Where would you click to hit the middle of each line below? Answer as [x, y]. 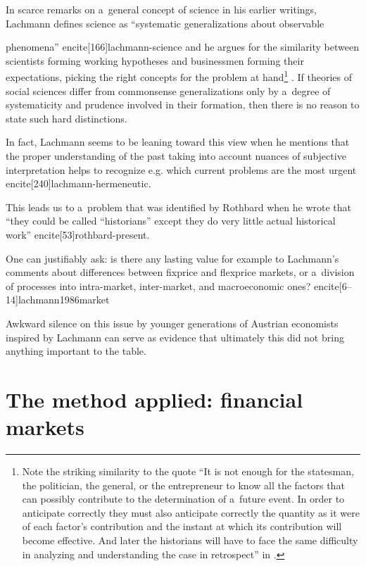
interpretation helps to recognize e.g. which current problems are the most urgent [181, 169]
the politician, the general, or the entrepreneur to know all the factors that [183, 485]
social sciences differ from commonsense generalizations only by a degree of [168, 90]
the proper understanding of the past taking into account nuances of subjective [176, 156]
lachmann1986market [64, 300]
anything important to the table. [76, 351]
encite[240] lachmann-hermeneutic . [78, 183]
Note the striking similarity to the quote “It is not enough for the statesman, [188, 471]
